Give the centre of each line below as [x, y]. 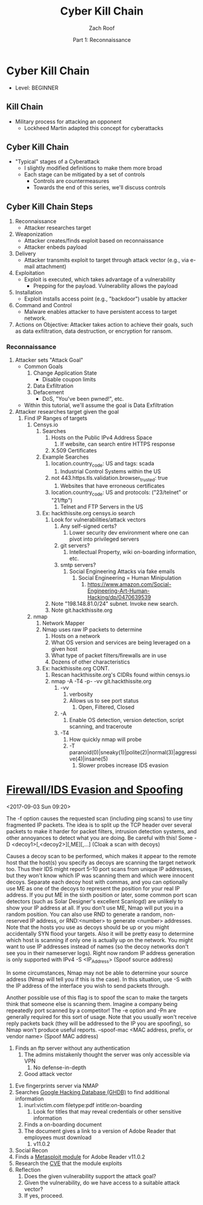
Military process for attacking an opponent [68, 121]
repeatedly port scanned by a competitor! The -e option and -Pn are [92, 1010]
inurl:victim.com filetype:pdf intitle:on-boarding [83, 1105]
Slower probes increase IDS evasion [123, 765]
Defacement [48, 392]
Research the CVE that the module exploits [68, 1163]
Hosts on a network [76, 636]
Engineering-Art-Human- [119, 591]
